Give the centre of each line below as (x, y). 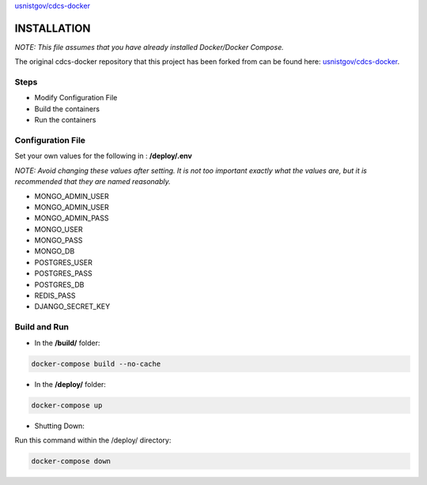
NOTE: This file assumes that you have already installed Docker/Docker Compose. (149, 47)
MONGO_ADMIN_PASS (72, 218)
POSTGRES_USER (63, 262)
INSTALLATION (53, 28)
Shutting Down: (59, 426)
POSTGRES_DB (59, 284)
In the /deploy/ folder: (70, 384)
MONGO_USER (59, 229)
